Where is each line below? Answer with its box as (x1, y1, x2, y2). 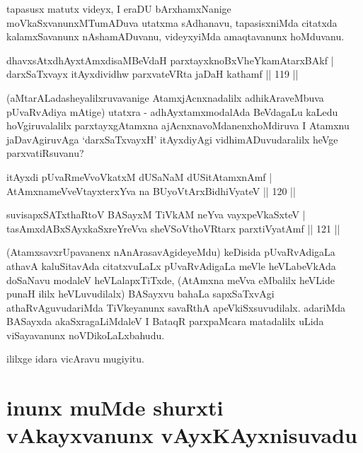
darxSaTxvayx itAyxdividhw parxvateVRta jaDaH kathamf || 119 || (6, 66, 299, 81)
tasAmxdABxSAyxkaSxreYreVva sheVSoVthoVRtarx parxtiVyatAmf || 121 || (6, 220, 340, 235)
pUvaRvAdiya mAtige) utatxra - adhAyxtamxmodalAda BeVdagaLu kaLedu (6, 104, 338, 119)
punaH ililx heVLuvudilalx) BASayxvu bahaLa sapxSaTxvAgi (6, 286, 275, 301)
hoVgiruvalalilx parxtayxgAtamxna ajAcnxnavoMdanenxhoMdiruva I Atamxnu (6, 118, 350, 133)
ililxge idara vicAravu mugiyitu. (6, 351, 144, 366)
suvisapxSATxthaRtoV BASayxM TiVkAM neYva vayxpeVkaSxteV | (6, 207, 306, 222)
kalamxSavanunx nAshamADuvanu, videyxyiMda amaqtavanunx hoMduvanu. (6, 29, 345, 44)
